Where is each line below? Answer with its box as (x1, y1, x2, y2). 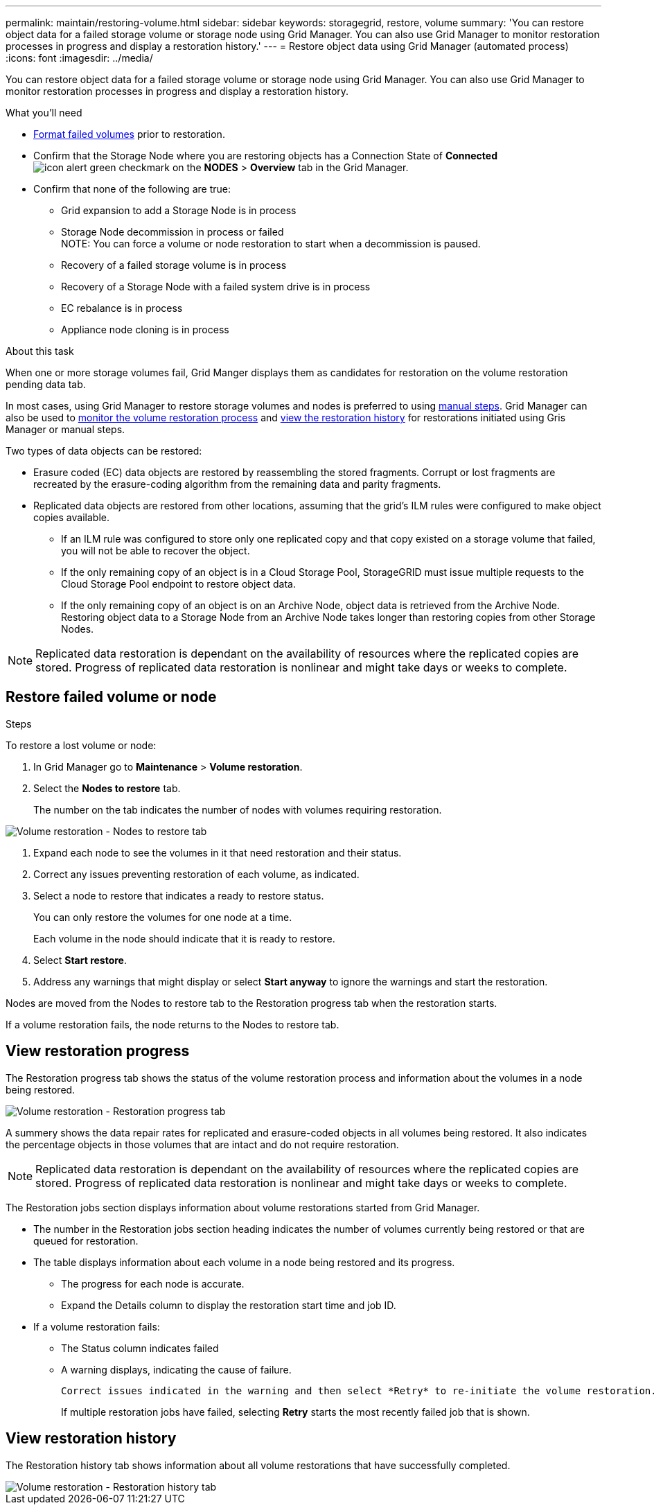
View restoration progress (6, 1042, 190, 1060)
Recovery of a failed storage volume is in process (61, 259, 287, 271)
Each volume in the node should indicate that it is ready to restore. (33, 932, 335, 945)
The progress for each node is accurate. (61, 1277, 245, 1290)
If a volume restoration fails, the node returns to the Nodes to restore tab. (6, 1018, 339, 1030)
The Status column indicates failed (61, 1342, 219, 1354)
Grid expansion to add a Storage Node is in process (61, 204, 297, 216)
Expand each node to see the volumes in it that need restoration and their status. (33, 846, 402, 859)
